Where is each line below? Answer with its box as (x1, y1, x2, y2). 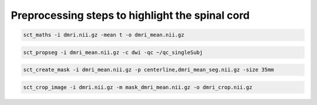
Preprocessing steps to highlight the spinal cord (11, 9, 250, 22)
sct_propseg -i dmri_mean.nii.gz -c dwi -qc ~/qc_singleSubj (23, 49, 203, 56)
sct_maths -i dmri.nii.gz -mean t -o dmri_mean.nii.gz (23, 32, 184, 38)
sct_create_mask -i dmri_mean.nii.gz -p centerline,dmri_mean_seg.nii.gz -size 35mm (23, 66, 274, 73)
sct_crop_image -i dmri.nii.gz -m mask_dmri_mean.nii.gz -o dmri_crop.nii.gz (23, 84, 252, 90)
